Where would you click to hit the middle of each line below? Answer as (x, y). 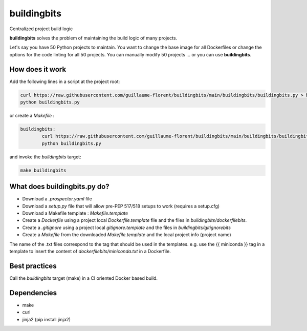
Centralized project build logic (41, 29)
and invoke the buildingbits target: (45, 157)
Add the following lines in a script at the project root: (65, 81)
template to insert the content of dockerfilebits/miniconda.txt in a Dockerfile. (90, 251)
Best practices (33, 266)
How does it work (38, 69)
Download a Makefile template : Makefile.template (75, 213)
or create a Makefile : (32, 115)
